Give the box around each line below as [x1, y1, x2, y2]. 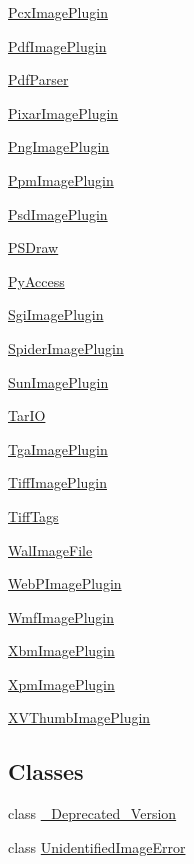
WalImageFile [8, 539, 93, 560]
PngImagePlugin [8, 136, 110, 157]
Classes [8, 756, 84, 787]
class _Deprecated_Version [8, 803, 177, 824]
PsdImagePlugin [8, 203, 108, 224]
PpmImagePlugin [8, 169, 114, 190]
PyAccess [8, 270, 65, 291]
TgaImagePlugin [8, 438, 108, 459]
